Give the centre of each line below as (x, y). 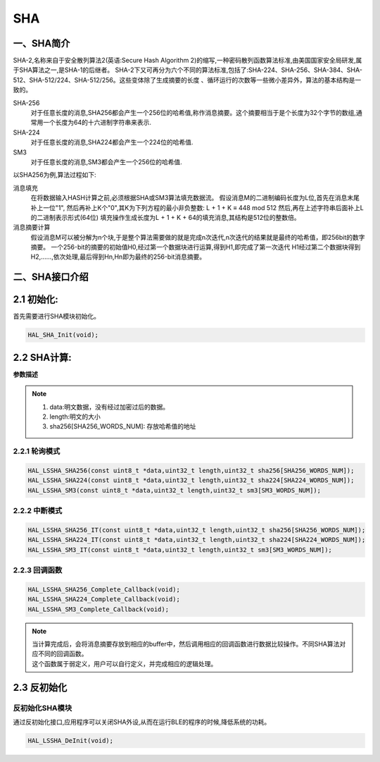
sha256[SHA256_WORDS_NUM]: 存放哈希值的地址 (123, 426)
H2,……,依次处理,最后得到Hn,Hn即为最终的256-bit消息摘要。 (118, 257)
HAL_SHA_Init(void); (63, 335)
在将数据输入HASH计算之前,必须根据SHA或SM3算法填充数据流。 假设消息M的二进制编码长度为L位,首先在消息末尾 (195, 198)
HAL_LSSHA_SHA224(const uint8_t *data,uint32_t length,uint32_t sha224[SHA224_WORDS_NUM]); (191, 480)
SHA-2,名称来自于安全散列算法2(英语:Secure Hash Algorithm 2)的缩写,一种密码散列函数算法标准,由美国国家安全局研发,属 (188, 61)
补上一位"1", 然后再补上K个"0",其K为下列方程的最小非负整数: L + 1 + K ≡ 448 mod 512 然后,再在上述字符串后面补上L (197, 207)
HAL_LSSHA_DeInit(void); (71, 741)
